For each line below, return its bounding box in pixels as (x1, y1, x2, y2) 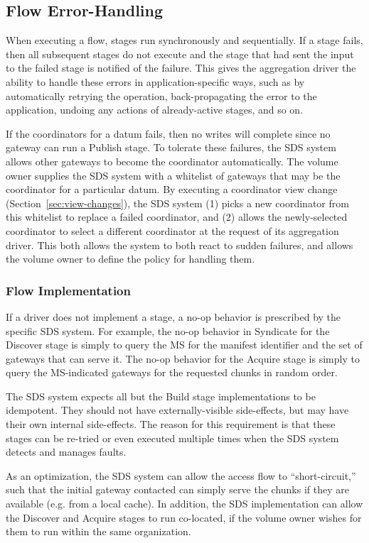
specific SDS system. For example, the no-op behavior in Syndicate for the (6, 323, 330, 338)
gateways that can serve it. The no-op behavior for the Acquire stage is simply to (6, 351, 360, 366)
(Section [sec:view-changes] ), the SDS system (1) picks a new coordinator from (6, 195, 349, 210)
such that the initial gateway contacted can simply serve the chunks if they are (6, 482, 349, 497)
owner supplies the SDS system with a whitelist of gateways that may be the (6, 168, 341, 182)
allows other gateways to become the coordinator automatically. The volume (6, 153, 338, 168)
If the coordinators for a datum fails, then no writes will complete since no (6, 126, 331, 141)
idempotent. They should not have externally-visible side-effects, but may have (6, 402, 349, 417)
